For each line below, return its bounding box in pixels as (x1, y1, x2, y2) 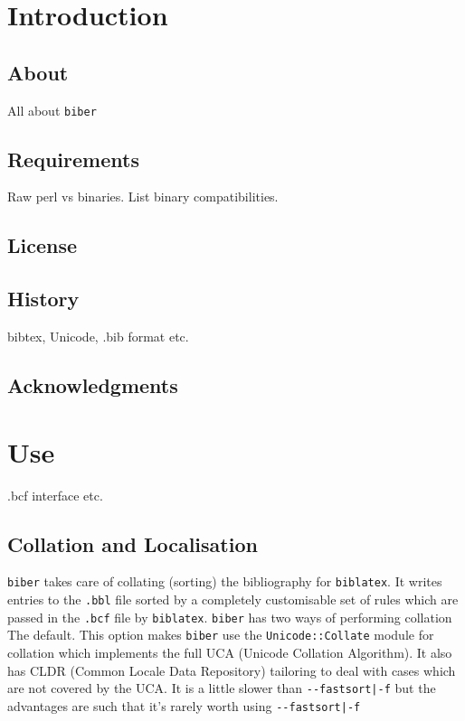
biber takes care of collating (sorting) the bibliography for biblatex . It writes (7, 572, 442, 591)
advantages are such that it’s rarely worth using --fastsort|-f (7, 696, 361, 715)
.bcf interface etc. (7, 485, 103, 504)
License (7, 231, 78, 259)
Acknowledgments (7, 371, 178, 398)
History (7, 285, 80, 313)
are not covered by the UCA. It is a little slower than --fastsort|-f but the (7, 679, 436, 698)
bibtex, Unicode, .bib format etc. (7, 327, 189, 346)
